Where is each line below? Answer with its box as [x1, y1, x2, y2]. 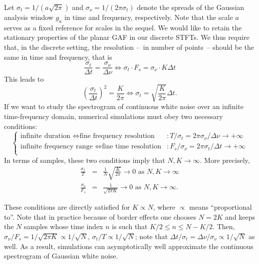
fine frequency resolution [79, 132, 155, 140]
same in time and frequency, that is [4, 51, 112, 62]
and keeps [225, 211, 256, 222]
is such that [112, 221, 148, 232]
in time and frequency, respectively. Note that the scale [64, 12, 233, 22]
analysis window [4, 12, 53, 22]
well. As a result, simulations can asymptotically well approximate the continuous [4, 241, 254, 251]
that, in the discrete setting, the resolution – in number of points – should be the [4, 41, 255, 52]
